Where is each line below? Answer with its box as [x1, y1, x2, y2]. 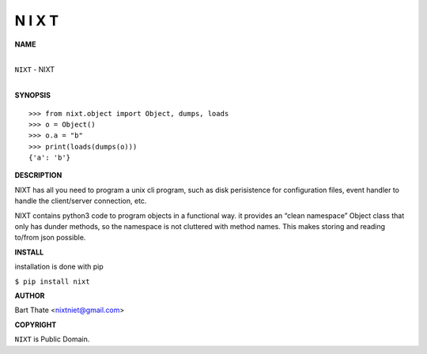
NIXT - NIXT [14, 65, 55, 74]
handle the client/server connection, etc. [14, 196, 147, 205]
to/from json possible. [14, 233, 86, 243]
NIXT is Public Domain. [14, 334, 90, 344]
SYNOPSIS [14, 91, 51, 100]
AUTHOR [14, 291, 45, 300]
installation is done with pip [14, 262, 104, 272]
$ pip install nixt [14, 277, 90, 286]
